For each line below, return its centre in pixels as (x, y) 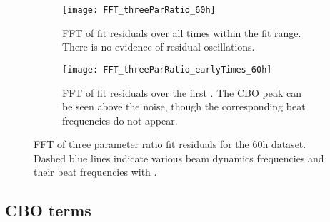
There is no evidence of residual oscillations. (159, 47)
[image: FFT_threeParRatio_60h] (139, 10)
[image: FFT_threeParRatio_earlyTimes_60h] (167, 69)
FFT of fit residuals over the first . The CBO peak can (182, 92)
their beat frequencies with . (95, 172)
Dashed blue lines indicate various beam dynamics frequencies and (179, 158)
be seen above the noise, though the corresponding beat (184, 106)
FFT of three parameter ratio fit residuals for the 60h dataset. (170, 144)
